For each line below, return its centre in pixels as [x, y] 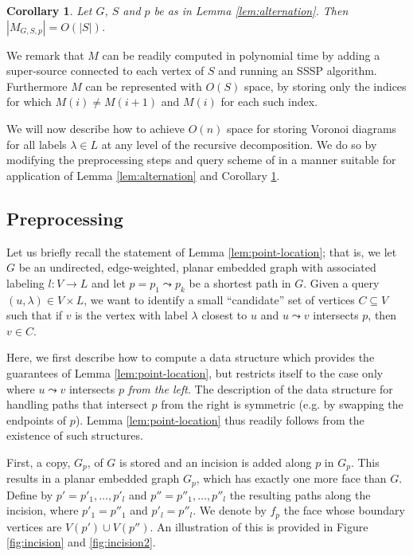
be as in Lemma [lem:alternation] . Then [251, 10]
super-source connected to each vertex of [105, 70]
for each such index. [269, 102]
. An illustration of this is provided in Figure [259, 526]
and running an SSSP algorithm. [298, 70]
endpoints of [37, 419]
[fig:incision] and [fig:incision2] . [81, 542]
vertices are [34, 526]
